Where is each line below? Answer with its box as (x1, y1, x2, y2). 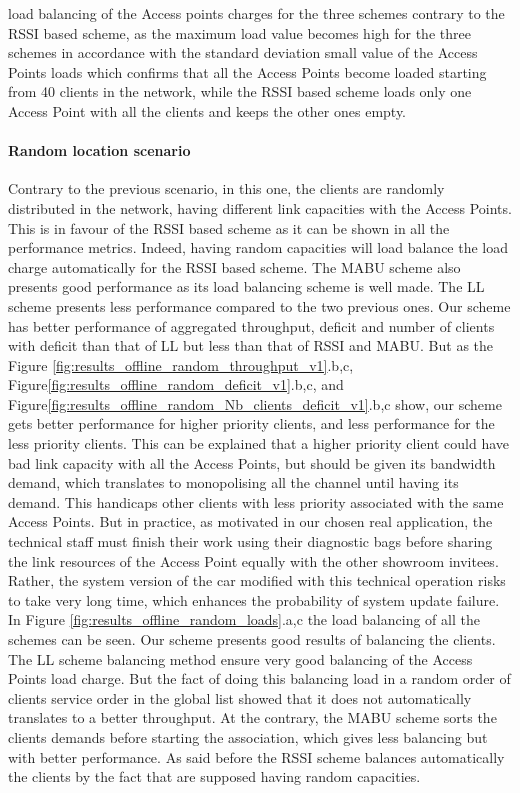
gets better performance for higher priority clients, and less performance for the (8, 413, 495, 434)
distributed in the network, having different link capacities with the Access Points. (8, 197, 512, 218)
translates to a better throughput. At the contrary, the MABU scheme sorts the (8, 707, 497, 728)
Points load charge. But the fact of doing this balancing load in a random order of (8, 668, 511, 689)
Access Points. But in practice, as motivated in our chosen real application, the (8, 511, 493, 532)
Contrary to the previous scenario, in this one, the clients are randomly (8, 178, 445, 199)
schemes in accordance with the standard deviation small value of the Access (8, 42, 478, 63)
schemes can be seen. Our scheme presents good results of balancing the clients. (8, 629, 496, 650)
